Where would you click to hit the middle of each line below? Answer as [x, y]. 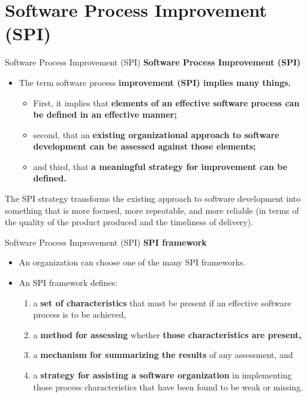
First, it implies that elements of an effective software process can [166, 102]
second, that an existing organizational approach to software [156, 134]
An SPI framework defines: [68, 283]
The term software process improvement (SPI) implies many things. [155, 82]
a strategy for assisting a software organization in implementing [162, 375]
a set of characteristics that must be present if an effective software [162, 302]
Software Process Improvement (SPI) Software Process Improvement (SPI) [153, 62]
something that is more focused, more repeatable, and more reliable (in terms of [152, 210]
